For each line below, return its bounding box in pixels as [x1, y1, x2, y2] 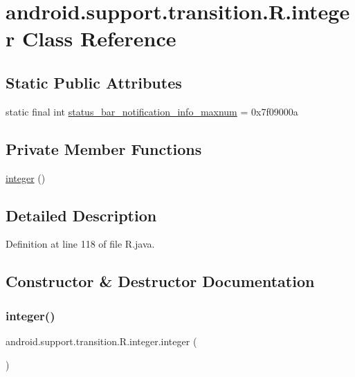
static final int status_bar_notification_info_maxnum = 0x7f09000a [6, 104, 298, 118]
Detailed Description [6, 204, 157, 226]
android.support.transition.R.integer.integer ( [6, 333, 197, 348]
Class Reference [21, 24, 176, 53]
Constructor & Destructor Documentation [6, 270, 315, 292]
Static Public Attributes [6, 71, 182, 93]
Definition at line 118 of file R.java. [6, 237, 155, 251]
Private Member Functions [6, 138, 202, 159]
